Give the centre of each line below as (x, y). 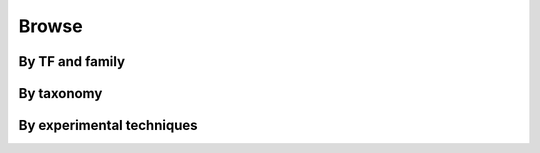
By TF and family (71, 61)
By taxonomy (60, 93)
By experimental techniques (108, 125)
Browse (51, 26)
